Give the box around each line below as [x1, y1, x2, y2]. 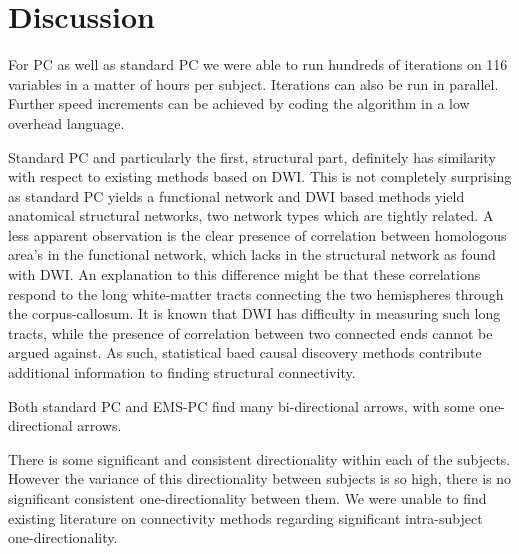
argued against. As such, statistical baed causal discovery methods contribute [8, 342, 482, 363]
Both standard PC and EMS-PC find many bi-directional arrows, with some [8, 395, 475, 416]
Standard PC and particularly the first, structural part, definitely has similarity [8, 146, 496, 167]
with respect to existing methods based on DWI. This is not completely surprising [8, 166, 512, 187]
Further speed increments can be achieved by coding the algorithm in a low [8, 93, 470, 114]
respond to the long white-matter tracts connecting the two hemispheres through [8, 283, 504, 304]
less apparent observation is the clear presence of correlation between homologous [8, 224, 507, 245]
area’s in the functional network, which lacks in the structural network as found [8, 244, 496, 265]
